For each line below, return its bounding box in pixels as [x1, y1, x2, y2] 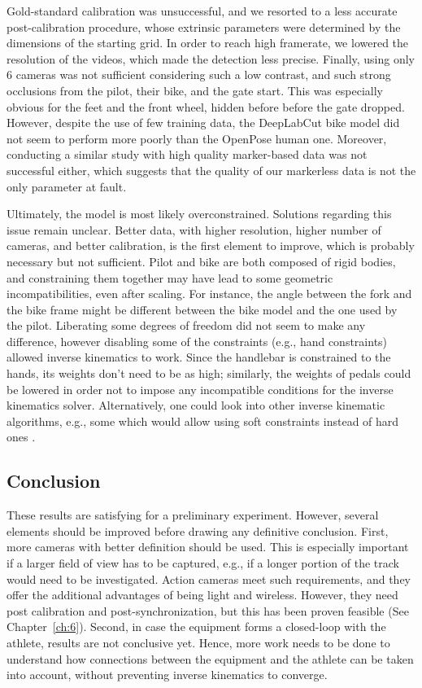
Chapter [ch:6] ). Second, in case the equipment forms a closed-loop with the [7, 618, 386, 635]
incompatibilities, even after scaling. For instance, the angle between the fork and [7, 285, 412, 302]
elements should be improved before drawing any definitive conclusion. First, [7, 522, 389, 539]
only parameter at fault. [7, 177, 127, 195]
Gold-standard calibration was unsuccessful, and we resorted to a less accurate [7, 2, 398, 19]
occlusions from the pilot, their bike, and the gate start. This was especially [7, 81, 383, 99]
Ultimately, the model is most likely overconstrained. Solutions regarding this [7, 205, 392, 222]
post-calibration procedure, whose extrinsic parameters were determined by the [7, 18, 401, 35]
